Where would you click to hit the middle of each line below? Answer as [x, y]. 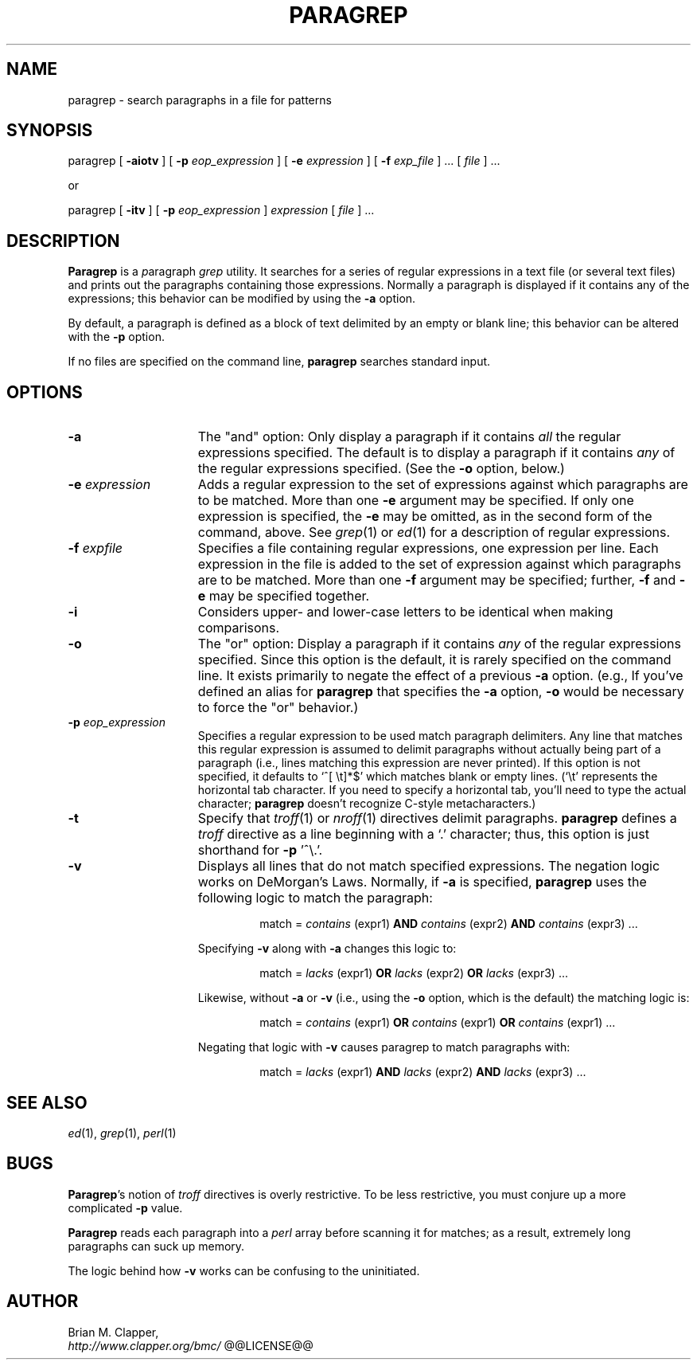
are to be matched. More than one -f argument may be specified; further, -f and [437, 580]
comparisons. [239, 628]
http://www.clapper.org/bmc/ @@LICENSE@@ [191, 1345]
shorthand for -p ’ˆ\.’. [260, 850]
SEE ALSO [47, 1102]
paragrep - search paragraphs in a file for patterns [200, 100]
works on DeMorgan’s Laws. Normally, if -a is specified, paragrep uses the [422, 882]
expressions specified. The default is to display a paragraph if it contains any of [436, 453]
